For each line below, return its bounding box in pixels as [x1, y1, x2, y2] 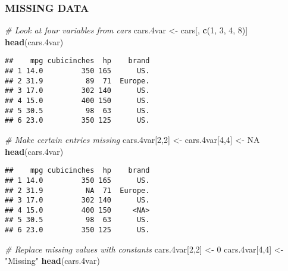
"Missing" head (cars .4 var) [5, 254, 100, 267]
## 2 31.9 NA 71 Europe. [5, 186, 150, 195]
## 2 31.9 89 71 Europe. [5, 76, 150, 85]
